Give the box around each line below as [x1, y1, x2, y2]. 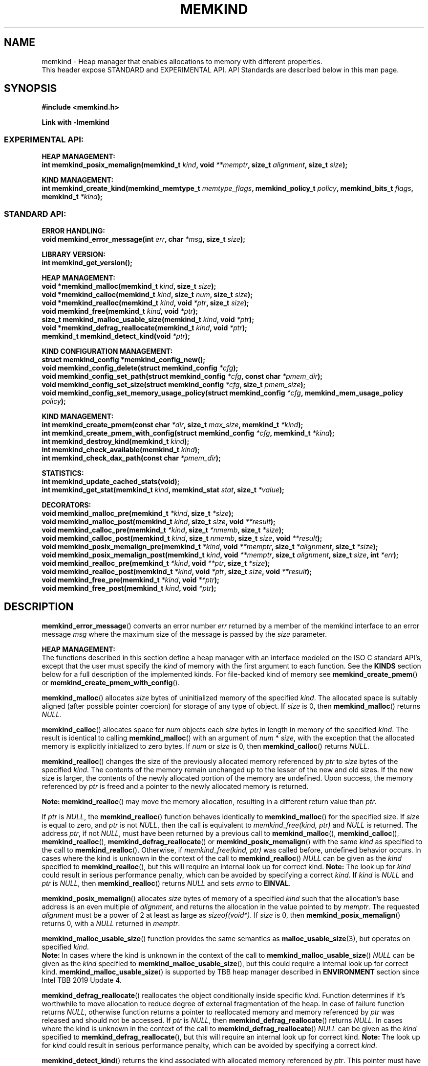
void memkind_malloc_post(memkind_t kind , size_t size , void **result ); [42, 517, 276, 526]
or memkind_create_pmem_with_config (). [42, 678, 180, 687]
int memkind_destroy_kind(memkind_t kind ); [42, 437, 190, 445]
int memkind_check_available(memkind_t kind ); [42, 445, 200, 454]
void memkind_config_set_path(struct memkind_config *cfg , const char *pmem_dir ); [42, 371, 323, 380]
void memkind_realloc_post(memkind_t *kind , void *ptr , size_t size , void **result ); [42, 567, 312, 576]
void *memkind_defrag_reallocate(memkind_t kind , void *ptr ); [42, 323, 247, 332]
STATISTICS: [42, 468, 84, 477]
